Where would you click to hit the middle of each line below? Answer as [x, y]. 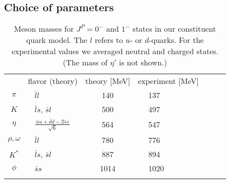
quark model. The [57, 40]
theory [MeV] [108, 81]
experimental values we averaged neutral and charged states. [115, 51]
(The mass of [85, 62]
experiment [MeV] [168, 81]
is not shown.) [143, 62]
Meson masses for [44, 29]
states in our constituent [174, 29]
